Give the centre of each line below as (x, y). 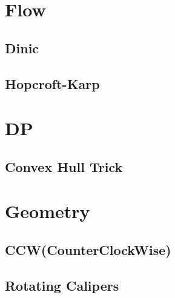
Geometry (48, 211)
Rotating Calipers (62, 285)
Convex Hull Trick (64, 166)
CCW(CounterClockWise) (88, 249)
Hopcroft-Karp (52, 83)
